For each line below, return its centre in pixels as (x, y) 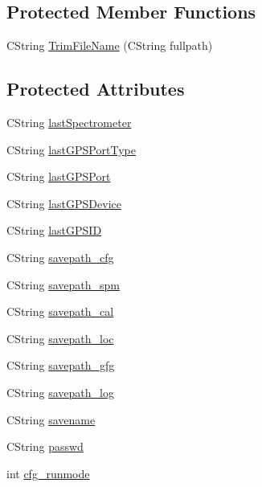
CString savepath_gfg (61, 365)
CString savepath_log (60, 392)
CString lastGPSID (54, 230)
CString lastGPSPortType (71, 149)
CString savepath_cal (60, 311)
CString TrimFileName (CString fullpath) (110, 45)
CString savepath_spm (63, 284)
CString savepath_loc (60, 338)
